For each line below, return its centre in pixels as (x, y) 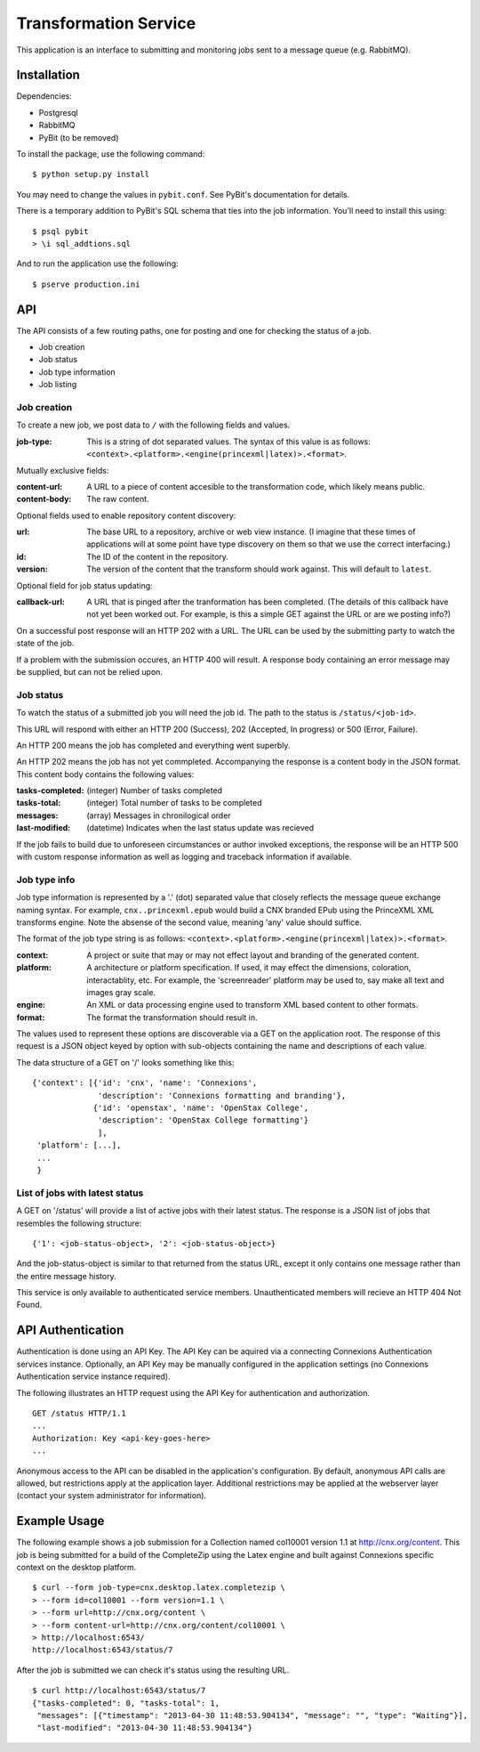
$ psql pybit (60, 231)
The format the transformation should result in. (172, 1017)
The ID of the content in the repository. (157, 556)
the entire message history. (66, 1276)
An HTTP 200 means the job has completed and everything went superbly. (153, 745)
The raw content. (118, 499)
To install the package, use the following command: (111, 154)
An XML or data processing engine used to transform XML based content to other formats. (252, 1005)
